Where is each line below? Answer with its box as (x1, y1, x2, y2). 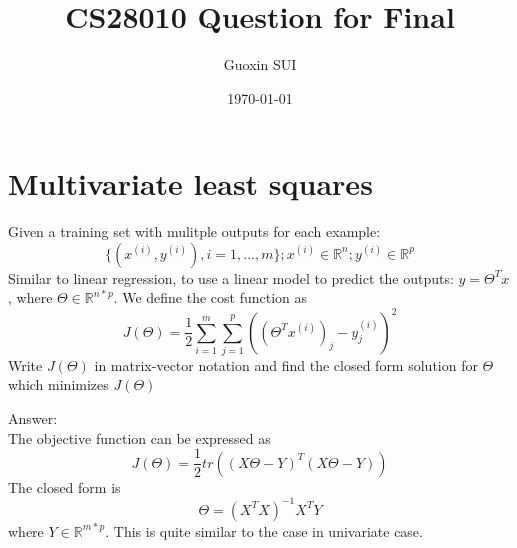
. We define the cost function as (113, 287, 308, 308)
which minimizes (8, 374, 109, 395)
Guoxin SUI (223, 54, 297, 75)
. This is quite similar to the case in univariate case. (105, 520, 423, 541)
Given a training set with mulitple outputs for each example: (8, 221, 381, 242)
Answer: (8, 408, 58, 429)
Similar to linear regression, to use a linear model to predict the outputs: (8, 267, 454, 288)
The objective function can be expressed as (8, 427, 271, 448)
